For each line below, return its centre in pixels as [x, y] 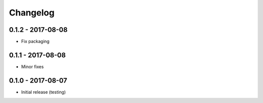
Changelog [32, 13]
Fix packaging [35, 42]
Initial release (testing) [43, 92]
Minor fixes [32, 66]
